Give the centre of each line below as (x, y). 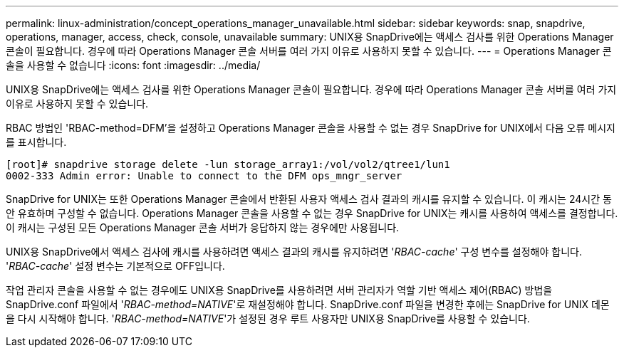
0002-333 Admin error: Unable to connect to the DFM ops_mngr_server (204, 176)
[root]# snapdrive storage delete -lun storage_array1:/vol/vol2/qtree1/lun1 (228, 164)
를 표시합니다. (36, 142)
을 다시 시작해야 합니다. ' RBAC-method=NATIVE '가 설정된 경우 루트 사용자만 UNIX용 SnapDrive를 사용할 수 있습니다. (268, 318)
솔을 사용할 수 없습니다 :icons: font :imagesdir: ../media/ (133, 65)
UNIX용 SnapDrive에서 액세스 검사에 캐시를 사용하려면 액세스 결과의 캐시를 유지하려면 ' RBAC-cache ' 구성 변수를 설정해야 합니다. (294, 252)
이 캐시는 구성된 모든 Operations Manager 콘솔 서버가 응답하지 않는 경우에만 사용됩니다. (203, 227)
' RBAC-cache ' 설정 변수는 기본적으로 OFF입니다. (115, 266)
